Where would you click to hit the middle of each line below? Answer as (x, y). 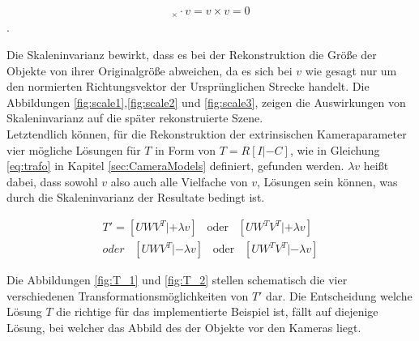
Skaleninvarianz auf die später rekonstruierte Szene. (135, 118)
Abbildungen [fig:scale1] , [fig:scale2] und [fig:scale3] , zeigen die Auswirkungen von (206, 102)
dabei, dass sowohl (52, 181)
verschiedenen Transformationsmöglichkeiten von (128, 295)
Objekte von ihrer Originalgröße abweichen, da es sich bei (150, 70)
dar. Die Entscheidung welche (339, 295)
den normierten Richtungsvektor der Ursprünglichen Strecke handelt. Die (188, 86)
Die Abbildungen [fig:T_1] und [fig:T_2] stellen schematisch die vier (177, 280)
